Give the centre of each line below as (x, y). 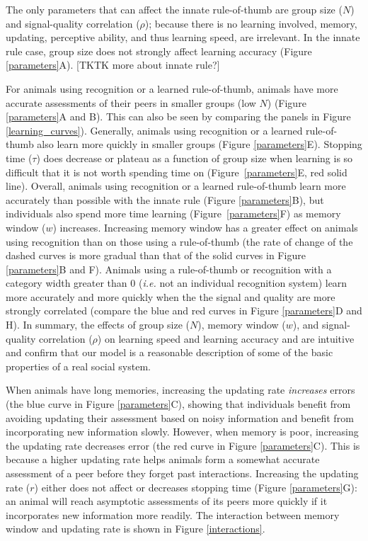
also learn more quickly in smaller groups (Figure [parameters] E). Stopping (200, 144)
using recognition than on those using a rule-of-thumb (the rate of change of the (179, 241)
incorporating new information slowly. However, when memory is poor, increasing (182, 432)
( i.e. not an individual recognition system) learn (243, 283)
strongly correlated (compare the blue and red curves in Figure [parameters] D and (184, 311)
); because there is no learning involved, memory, (251, 23)
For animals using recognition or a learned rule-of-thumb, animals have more (172, 88)
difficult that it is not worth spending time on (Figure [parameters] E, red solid (177, 172)
